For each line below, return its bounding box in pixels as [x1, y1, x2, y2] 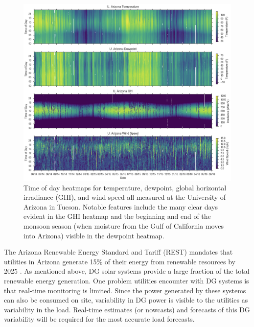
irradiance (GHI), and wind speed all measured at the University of [23, 192, 226, 202]
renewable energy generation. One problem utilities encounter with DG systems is [4, 276, 249, 285]
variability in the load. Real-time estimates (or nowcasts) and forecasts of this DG [4, 304, 250, 314]
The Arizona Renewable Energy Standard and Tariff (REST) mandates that [4, 247, 233, 257]
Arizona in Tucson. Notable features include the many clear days [23, 201, 218, 211]
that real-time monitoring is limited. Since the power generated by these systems [4, 285, 246, 295]
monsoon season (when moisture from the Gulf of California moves [23, 221, 224, 231]
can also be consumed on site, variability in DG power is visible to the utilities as [4, 295, 248, 305]
